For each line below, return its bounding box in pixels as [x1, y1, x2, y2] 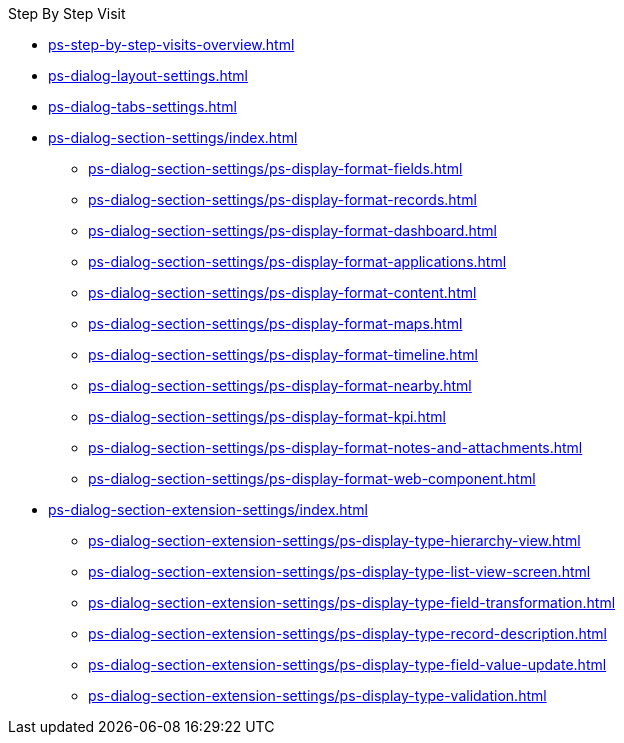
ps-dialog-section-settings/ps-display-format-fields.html [88, 160, 463, 177]
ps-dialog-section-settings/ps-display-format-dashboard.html [88, 222, 497, 239]
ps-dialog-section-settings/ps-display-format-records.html [88, 191, 477, 208]
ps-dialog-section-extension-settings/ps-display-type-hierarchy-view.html [88, 532, 581, 549]
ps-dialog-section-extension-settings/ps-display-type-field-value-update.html [88, 656, 607, 673]
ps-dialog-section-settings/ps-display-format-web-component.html [88, 470, 536, 487]
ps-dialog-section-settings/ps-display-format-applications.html [88, 253, 507, 270]
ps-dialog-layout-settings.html [48, 67, 248, 84]
